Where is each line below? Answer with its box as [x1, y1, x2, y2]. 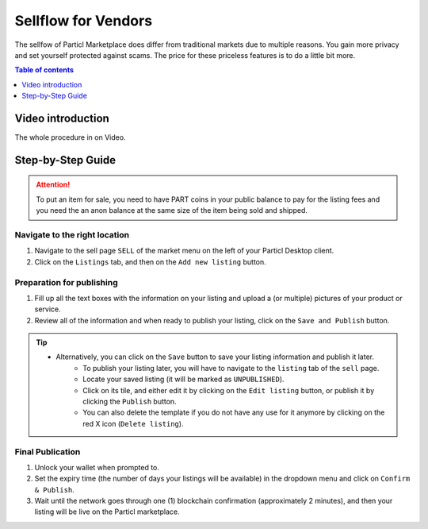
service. [34, 304, 61, 314]
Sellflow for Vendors [14, 12, 153, 29]
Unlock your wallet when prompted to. [34, 462, 160, 472]
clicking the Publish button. [82, 397, 178, 406]
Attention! [36, 180, 71, 190]
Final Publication [14, 446, 81, 457]
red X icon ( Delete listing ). [82, 419, 184, 428]
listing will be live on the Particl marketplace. [34, 507, 180, 516]
